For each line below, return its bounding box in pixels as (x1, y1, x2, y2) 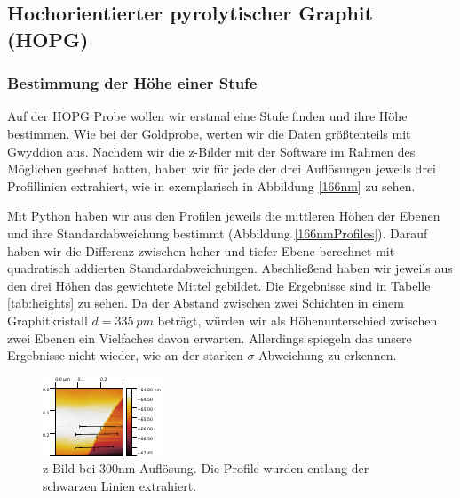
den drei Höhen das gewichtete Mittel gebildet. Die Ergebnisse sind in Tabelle (7, 276, 431, 294)
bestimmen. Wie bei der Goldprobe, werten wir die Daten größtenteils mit (7, 124, 411, 142)
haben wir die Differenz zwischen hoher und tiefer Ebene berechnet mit (7, 241, 395, 260)
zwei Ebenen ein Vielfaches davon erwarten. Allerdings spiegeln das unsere (7, 328, 412, 347)
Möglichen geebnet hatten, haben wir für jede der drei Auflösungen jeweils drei (7, 159, 436, 178)
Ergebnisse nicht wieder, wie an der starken (7, 346, 243, 365)
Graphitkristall (7, 310, 88, 329)
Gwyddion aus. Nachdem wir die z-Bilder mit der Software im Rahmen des (7, 141, 416, 160)
